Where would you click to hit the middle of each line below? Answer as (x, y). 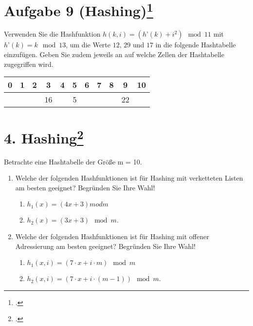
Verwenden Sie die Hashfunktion (52, 34)
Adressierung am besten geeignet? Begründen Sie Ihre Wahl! (105, 246)
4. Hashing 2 (44, 137)
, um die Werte (88, 45)
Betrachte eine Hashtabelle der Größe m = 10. (73, 161)
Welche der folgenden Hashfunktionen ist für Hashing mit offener (112, 236)
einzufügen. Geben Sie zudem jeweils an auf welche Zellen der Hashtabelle (114, 54)
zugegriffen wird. (29, 64)
